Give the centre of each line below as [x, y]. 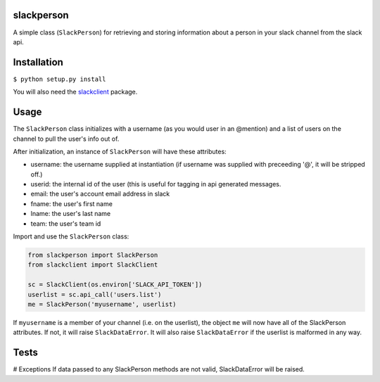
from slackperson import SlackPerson [93, 255]
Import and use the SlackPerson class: [71, 236]
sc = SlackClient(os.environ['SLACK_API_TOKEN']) [115, 285]
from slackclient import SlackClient [93, 265]
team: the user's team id [66, 223]
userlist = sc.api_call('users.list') [95, 294]
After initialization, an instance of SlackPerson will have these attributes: [120, 151]
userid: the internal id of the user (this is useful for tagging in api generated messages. [156, 184]
